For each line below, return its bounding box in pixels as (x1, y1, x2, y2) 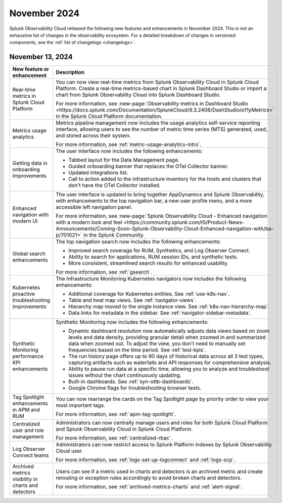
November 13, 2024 (9, 53, 73, 61)
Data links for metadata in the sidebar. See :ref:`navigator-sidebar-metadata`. (68, 309, 252, 317)
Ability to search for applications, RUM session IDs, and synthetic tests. (68, 253, 239, 260)
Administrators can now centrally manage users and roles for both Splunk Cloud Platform (56, 419, 268, 427)
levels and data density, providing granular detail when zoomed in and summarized (68, 334, 266, 341)
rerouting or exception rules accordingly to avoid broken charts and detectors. (56, 474, 242, 481)
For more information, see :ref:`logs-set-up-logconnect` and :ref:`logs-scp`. (56, 456, 236, 463)
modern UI (12, 218, 38, 225)
